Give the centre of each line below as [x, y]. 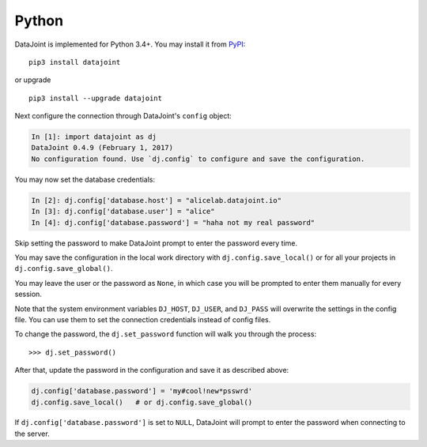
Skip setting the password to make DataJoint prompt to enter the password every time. [156, 243]
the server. [32, 434]
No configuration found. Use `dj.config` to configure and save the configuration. [198, 159]
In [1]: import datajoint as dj [94, 137]
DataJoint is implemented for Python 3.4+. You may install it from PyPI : [130, 44]
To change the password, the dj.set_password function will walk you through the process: [165, 334]
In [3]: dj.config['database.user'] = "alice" [123, 212]
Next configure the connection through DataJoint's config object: [123, 116]
